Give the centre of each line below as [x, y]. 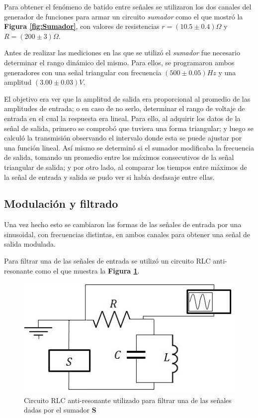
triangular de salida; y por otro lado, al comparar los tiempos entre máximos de [126, 167]
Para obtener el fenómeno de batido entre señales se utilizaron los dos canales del [128, 6]
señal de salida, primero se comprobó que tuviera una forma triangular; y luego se [129, 128]
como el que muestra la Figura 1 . [87, 270]
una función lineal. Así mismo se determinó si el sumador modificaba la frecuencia [129, 147]
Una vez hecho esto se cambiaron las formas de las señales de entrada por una [123, 224]
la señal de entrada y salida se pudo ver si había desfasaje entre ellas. [109, 177]
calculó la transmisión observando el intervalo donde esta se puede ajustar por [123, 138]
